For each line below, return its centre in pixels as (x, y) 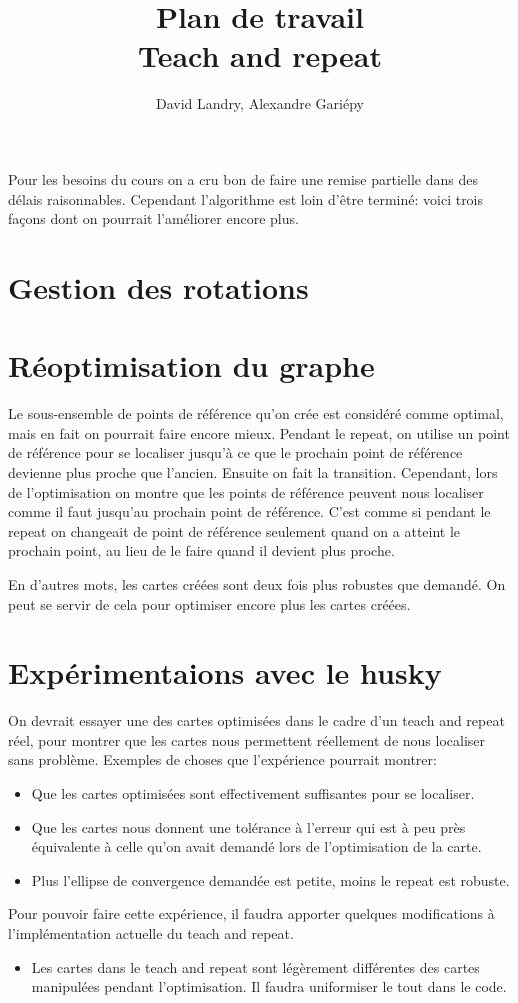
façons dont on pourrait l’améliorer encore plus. (153, 218)
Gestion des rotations (158, 286)
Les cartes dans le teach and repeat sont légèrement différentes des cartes (255, 966)
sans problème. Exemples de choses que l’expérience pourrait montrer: (222, 759)
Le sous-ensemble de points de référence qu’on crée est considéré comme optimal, (256, 413)
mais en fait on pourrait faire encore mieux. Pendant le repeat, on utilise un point (259, 432)
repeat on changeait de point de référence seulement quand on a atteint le (234, 530)
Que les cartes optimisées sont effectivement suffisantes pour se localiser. (253, 793)
